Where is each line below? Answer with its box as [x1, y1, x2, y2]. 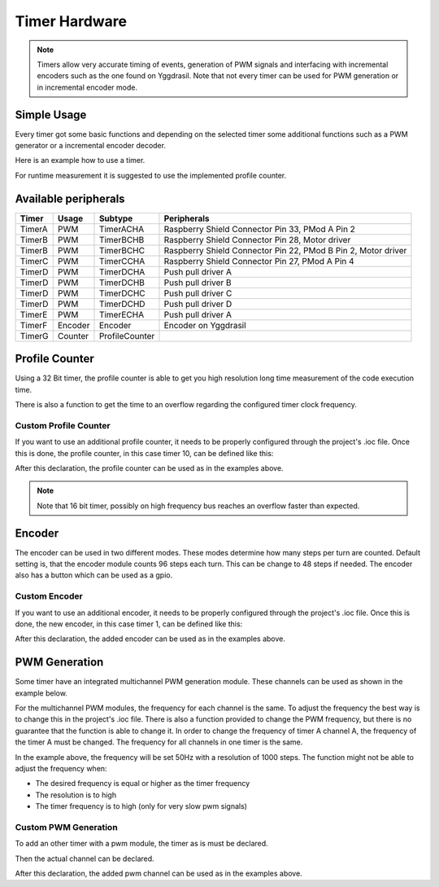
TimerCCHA [98, 255, 146, 266]
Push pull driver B [163, 277, 232, 288]
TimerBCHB [98, 234, 145, 245]
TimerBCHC [98, 244, 146, 256]
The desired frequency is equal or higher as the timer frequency [35, 779, 250, 788]
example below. [15, 688, 68, 698]
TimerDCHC [98, 288, 146, 299]
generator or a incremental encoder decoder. [15, 141, 167, 151]
